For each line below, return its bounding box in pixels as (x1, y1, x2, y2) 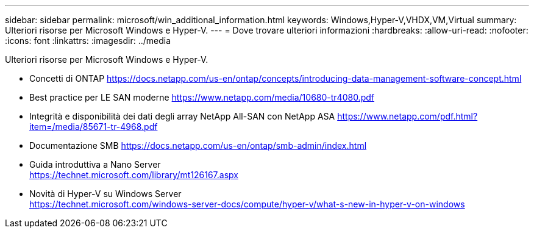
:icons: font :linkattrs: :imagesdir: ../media (5, 35, 171, 46)
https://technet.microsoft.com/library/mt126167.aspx (29, 170, 238, 180)
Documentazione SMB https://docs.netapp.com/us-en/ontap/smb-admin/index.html (29, 140, 367, 151)
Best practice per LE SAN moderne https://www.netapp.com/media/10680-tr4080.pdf (29, 92, 374, 102)
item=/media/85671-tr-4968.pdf (29, 121, 158, 132)
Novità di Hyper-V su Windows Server (29, 188, 182, 199)
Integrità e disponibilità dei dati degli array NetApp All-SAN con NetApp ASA (29, 111, 335, 121)
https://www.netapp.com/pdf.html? (337, 111, 478, 121)
